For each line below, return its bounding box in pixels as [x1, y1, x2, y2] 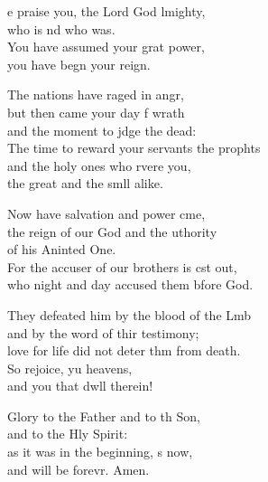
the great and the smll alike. [7, 174, 163, 193]
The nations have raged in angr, [7, 85, 184, 104]
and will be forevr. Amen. [7, 459, 150, 478]
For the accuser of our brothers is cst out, [7, 257, 237, 276]
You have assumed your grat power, [7, 37, 205, 56]
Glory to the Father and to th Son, [7, 406, 200, 425]
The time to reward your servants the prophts [7, 138, 261, 157]
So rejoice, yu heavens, [7, 358, 133, 377]
